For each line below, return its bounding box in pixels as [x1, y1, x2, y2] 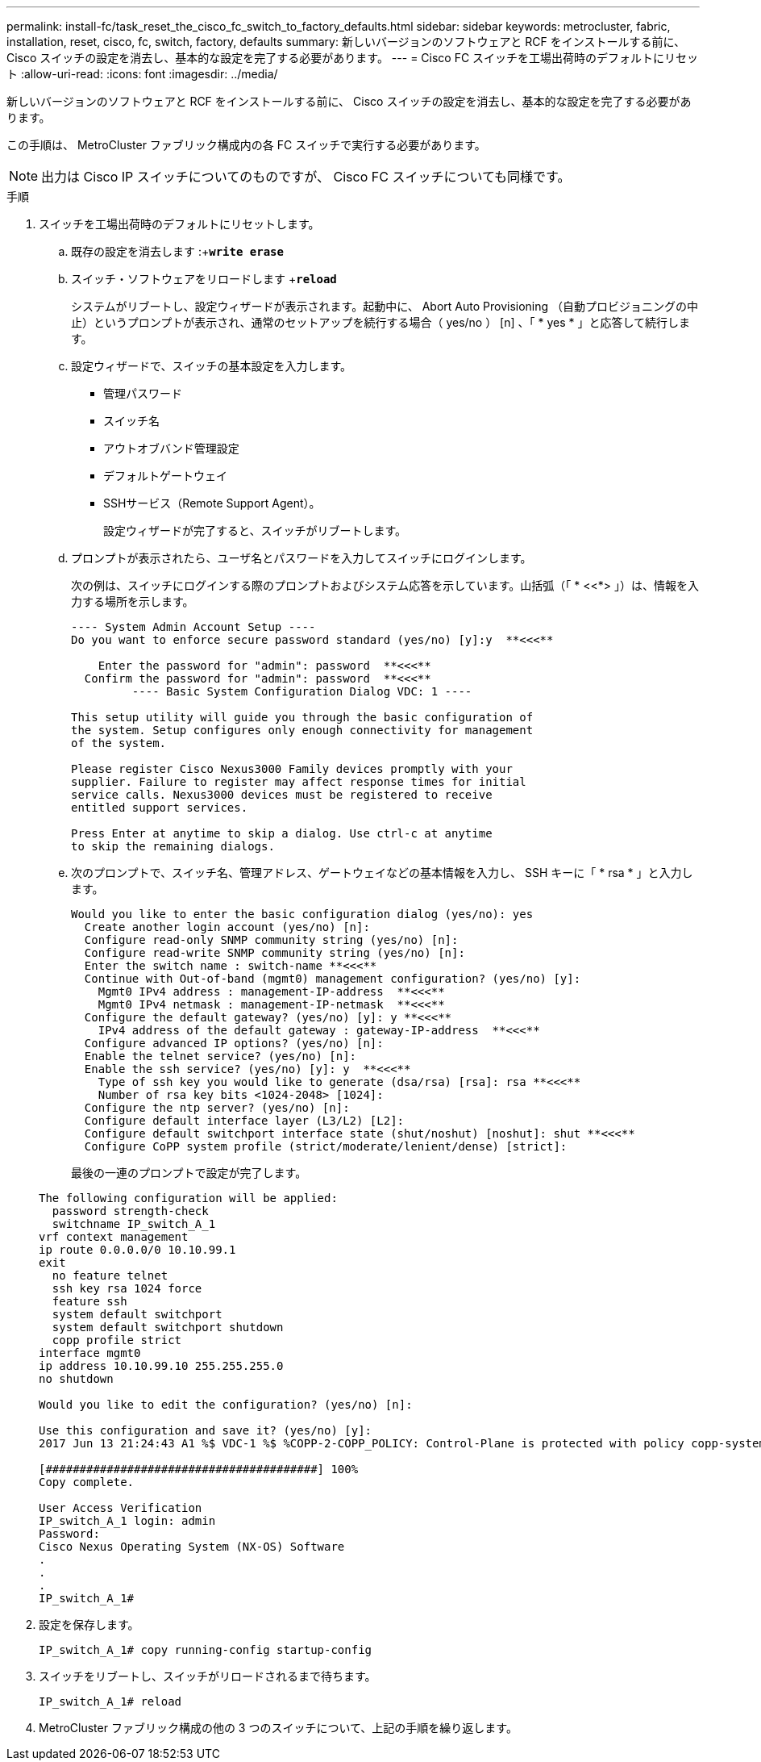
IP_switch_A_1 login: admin [39, 1514, 216, 1527]
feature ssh [52, 1295, 127, 1308]
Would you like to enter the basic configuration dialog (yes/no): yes [71, 908, 534, 921]
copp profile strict [52, 1334, 182, 1347]
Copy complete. [39, 1476, 135, 1489]
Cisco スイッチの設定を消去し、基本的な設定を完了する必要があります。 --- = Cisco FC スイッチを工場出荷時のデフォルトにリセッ [6, 51, 699, 65]
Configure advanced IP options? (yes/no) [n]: [84, 1037, 384, 1050]
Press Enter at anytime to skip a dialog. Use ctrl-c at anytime [71, 827, 493, 840]
